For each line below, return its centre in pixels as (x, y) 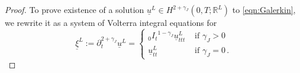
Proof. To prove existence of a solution (75, 9)
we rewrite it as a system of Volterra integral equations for (111, 22)
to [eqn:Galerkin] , (264, 9)
